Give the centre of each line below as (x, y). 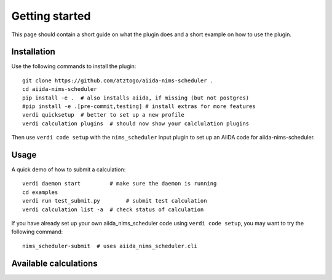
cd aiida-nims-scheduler (60, 89)
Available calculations (54, 263)
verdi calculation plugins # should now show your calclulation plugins (136, 123)
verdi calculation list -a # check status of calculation (113, 209)
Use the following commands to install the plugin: (74, 66)
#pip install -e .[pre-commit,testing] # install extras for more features (139, 107)
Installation (33, 52)
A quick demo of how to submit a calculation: (69, 169)
